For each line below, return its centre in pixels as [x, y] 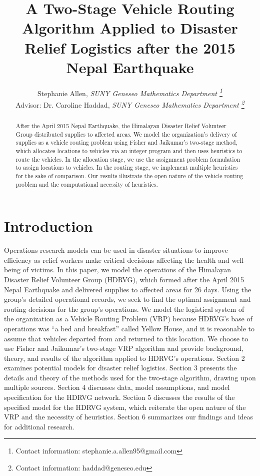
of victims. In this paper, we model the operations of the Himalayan [127, 270]
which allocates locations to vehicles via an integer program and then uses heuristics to [129, 150]
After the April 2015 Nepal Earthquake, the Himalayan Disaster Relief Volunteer [121, 125]
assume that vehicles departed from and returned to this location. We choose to [126, 338]
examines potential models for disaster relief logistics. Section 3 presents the [120, 368]
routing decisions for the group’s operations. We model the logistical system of [124, 309]
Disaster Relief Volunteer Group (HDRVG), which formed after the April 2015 [124, 279]
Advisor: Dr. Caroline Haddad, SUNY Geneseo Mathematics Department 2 [130, 104]
